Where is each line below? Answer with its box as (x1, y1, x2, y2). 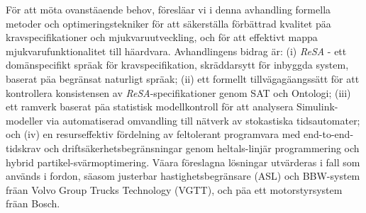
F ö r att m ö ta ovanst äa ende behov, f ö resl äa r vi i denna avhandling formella (6, 2, 331, 16)
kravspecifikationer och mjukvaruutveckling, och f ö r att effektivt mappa (6, 30, 318, 45)
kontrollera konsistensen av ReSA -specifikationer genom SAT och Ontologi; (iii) (6, 85, 351, 100)
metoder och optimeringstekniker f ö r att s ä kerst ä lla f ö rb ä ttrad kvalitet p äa (6, 16, 331, 30)
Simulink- (296, 99, 338, 114)
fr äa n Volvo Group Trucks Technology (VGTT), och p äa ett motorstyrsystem (6, 182, 343, 197)
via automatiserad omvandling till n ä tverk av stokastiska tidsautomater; (46, 113, 360, 127)
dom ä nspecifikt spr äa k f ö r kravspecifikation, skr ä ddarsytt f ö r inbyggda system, (6, 57, 349, 72)
